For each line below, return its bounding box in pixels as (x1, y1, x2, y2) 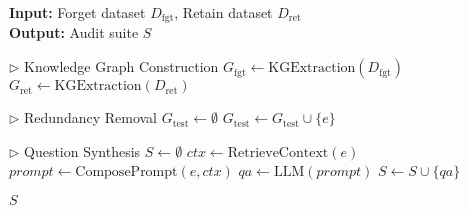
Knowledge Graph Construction (24, 56, 219, 77)
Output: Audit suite (9, 22, 139, 43)
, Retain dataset (174, 2, 273, 22)
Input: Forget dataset (9, 2, 146, 22)
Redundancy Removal (24, 107, 158, 128)
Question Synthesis (24, 140, 141, 161)
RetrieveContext (227, 145, 329, 160)
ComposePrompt (75, 165, 178, 180)
